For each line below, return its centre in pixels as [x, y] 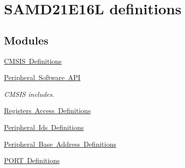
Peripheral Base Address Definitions [60, 144]
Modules [26, 40]
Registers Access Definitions [47, 110]
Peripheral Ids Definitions [44, 127]
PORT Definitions [32, 160]
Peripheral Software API [42, 77]
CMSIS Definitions [33, 61]
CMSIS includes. [29, 94]
